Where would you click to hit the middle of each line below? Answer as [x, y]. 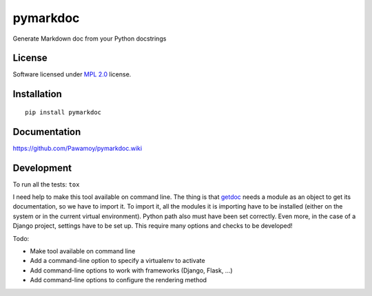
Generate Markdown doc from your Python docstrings [90, 39]
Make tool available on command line [83, 251]
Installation [37, 94]
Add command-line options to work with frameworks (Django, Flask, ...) [132, 270]
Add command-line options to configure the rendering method [118, 280]
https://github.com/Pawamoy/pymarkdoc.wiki [77, 148]
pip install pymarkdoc [63, 112]
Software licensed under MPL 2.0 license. [72, 74]
